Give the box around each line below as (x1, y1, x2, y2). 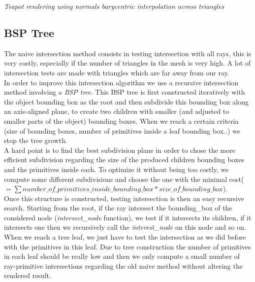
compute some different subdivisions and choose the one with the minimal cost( (4, 174, 244, 184)
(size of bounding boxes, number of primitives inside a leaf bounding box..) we (4, 125, 240, 136)
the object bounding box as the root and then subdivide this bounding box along (4, 96, 249, 106)
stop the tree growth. (4, 135, 67, 145)
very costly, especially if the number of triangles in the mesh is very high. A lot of (4, 58, 251, 68)
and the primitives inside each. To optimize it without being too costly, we (4, 164, 229, 174)
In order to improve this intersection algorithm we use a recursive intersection (4, 77, 239, 87)
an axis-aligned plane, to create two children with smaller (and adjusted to (4, 106, 229, 116)
